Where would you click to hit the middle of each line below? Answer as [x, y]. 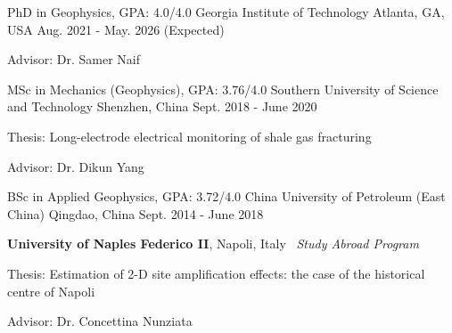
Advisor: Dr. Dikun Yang [76, 166]
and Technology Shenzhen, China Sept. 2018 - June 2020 [162, 106]
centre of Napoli [51, 291]
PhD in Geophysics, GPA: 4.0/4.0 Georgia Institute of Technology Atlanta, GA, [226, 12]
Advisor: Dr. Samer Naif [74, 59]
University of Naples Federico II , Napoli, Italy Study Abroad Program [213, 244]
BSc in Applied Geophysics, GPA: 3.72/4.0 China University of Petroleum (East [226, 196]
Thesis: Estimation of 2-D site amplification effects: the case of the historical [216, 273]
